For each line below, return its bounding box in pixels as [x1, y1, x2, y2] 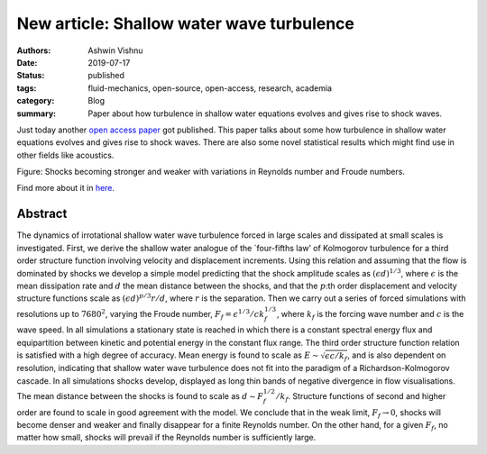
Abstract [16, 206, 68, 222]
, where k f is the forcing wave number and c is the [276, 308, 464, 322]
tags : [16, 82, 37, 94]
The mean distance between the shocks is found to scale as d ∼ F [16, 390, 263, 401]
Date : [16, 57, 38, 68]
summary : [16, 108, 57, 119]
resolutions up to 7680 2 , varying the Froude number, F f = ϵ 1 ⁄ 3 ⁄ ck [16, 307, 265, 322]
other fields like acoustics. [16, 150, 115, 160]
